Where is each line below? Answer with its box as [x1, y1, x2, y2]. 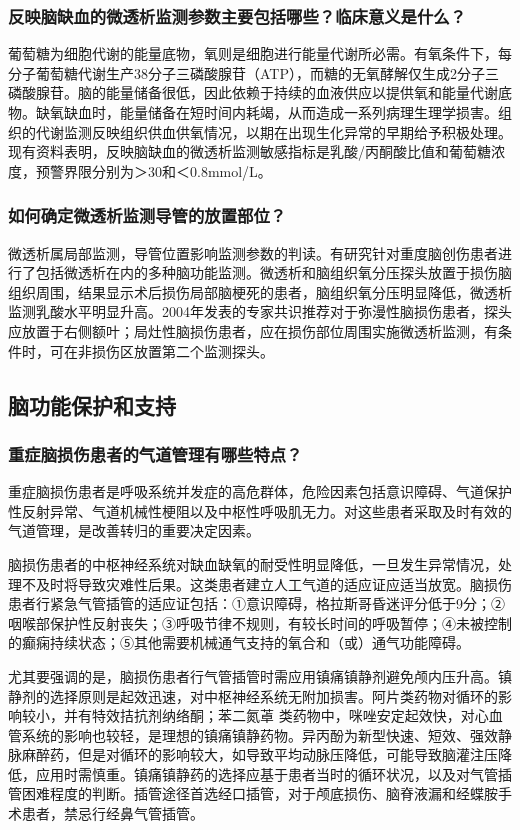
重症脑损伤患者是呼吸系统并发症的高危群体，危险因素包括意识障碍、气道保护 [8, 481, 512, 502]
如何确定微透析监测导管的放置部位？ [8, 203, 287, 228]
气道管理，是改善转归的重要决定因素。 [8, 520, 260, 541]
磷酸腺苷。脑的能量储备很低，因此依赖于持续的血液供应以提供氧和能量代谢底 [8, 82, 512, 103]
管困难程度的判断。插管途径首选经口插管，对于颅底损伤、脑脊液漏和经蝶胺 [8, 783, 498, 804]
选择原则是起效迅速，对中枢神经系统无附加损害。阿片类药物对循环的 [49, 685, 498, 706]
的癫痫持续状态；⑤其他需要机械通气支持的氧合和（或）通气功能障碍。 [8, 632, 470, 653]
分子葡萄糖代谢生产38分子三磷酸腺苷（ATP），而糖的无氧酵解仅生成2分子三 [8, 62, 499, 83]
